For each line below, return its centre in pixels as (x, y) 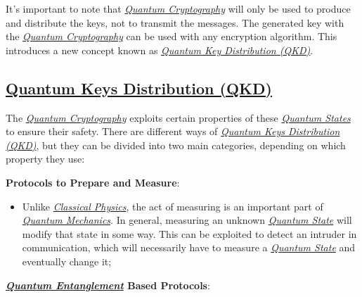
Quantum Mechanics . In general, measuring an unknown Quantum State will (187, 220)
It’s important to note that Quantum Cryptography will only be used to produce (178, 8)
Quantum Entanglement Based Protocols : (108, 285)
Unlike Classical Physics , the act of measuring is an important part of (173, 206)
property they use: (45, 159)
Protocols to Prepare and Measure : (93, 182)
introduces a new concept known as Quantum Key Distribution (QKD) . (160, 50)
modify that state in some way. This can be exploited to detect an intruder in (189, 233)
